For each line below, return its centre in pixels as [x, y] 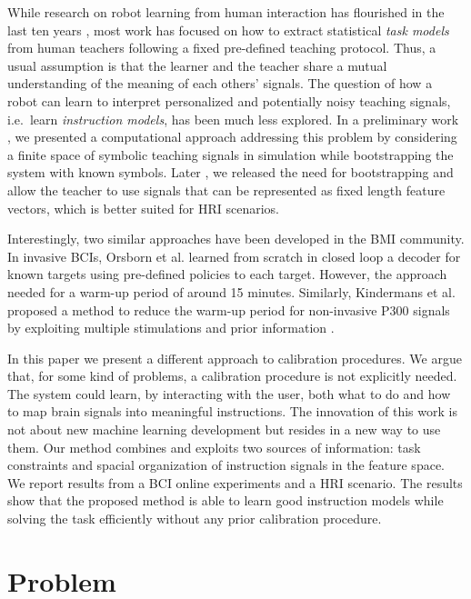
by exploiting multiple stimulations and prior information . [171, 328]
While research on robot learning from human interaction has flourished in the [226, 12]
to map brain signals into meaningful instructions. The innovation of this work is [232, 411]
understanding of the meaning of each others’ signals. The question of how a [220, 83]
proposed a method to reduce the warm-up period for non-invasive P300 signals [229, 309]
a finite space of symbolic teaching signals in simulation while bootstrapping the [230, 154]
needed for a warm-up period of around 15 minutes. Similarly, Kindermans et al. [231, 291]
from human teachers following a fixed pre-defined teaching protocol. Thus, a [222, 48]
